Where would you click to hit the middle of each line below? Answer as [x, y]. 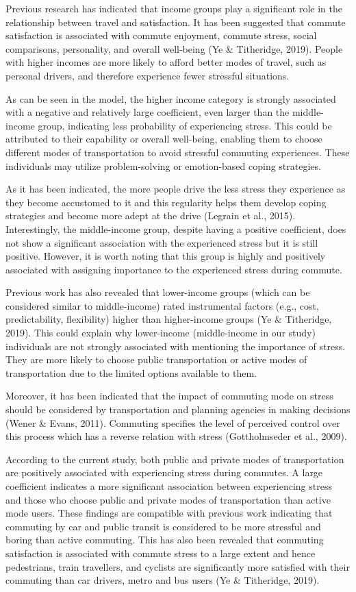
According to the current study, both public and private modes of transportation [175, 459]
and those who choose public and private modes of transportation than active [168, 499]
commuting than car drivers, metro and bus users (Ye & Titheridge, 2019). [163, 580]
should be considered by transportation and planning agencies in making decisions [178, 409]
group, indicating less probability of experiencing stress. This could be [185, 125]
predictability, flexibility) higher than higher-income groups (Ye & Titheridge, [169, 319]
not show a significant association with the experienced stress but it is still [162, 242]
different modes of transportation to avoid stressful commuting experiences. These [178, 152]
